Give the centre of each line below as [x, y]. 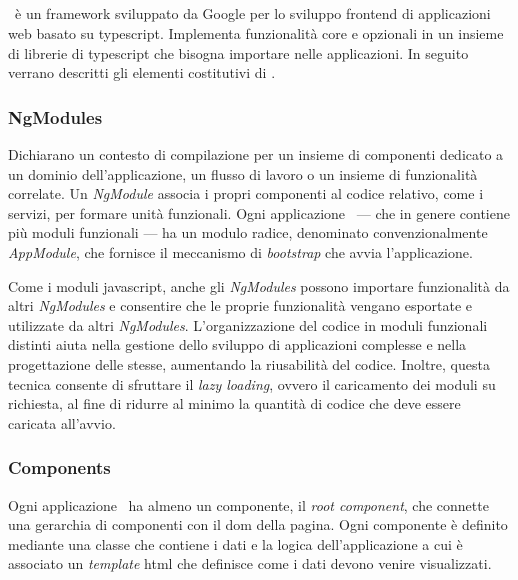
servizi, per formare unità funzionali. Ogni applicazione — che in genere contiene [259, 212]
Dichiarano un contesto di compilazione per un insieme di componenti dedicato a [256, 153]
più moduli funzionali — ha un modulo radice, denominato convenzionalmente [248, 232]
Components [59, 467]
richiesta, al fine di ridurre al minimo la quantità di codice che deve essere [234, 403]
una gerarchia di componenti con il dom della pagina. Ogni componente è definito [258, 524]
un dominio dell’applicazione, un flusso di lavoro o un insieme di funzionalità [243, 173]
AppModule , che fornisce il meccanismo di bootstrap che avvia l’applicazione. [240, 251]
